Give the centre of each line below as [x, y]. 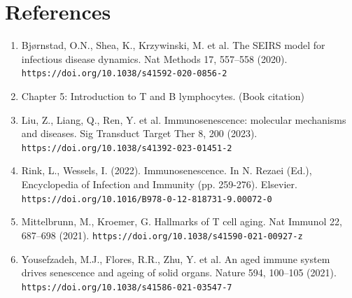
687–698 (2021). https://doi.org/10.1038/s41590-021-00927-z [162, 235]
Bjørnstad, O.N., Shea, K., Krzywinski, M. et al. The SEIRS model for [173, 45]
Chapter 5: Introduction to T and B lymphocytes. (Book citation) [163, 95]
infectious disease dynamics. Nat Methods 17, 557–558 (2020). [154, 58]
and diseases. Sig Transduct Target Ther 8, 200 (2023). [139, 133]
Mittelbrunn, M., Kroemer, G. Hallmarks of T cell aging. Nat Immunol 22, [182, 221]
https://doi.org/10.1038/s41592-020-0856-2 [124, 74]
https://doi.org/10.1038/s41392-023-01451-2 [127, 148]
